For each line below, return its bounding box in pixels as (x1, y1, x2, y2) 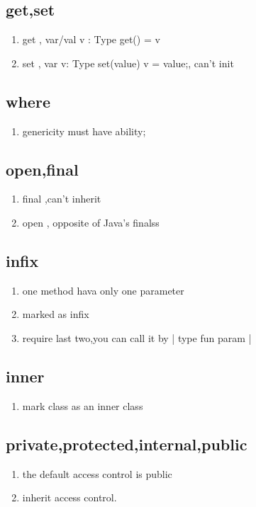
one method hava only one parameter (22, 283, 184, 297)
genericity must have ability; (22, 123, 146, 138)
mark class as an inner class (22, 398, 143, 413)
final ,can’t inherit (22, 191, 101, 206)
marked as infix (22, 307, 89, 321)
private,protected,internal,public (6, 433, 247, 455)
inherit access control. (22, 490, 117, 505)
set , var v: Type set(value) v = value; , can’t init (22, 55, 234, 70)
